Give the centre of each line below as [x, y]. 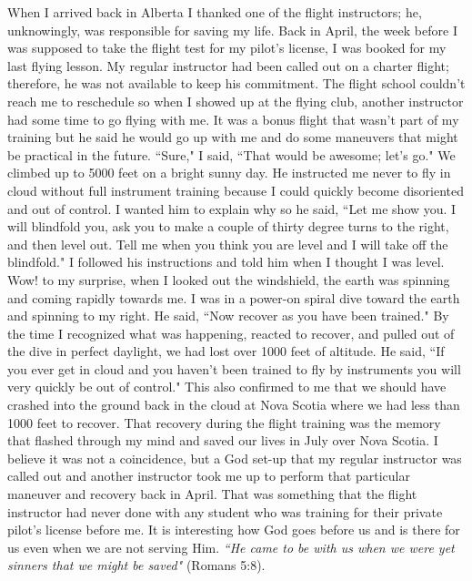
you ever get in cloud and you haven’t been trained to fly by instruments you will [234, 368]
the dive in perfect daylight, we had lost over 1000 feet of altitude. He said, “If [226, 351]
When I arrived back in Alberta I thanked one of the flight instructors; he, [215, 12]
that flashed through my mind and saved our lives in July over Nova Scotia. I [223, 440]
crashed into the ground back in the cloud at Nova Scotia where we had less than [234, 405]
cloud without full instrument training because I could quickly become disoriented [236, 190]
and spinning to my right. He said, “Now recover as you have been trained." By [228, 316]
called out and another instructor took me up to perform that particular [209, 476]
